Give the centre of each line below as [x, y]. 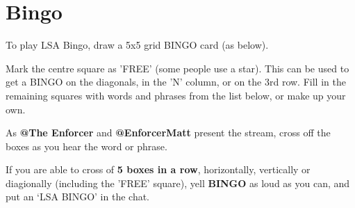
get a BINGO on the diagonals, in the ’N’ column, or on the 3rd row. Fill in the [176, 82]
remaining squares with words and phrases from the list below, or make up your [176, 95]
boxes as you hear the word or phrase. [86, 146]
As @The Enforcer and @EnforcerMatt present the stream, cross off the [168, 133]
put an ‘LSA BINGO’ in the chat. [78, 197]
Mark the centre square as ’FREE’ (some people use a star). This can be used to [177, 68]
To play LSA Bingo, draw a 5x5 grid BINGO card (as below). [137, 45]
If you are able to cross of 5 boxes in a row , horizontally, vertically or [158, 169]
